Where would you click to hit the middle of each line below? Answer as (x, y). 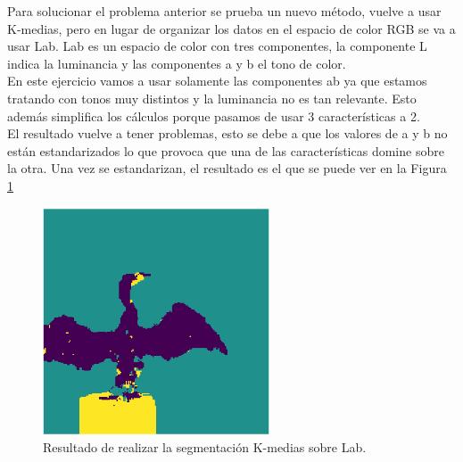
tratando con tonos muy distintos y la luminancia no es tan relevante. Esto (212, 98)
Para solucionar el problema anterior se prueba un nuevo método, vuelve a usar (224, 11)
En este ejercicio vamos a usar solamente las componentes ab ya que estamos (217, 81)
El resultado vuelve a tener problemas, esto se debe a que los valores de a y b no (227, 133)
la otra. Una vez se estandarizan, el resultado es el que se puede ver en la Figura (227, 168)
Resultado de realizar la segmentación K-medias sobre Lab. (205, 447)
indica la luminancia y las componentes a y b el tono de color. (177, 63)
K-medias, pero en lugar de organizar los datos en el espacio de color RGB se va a (231, 28)
